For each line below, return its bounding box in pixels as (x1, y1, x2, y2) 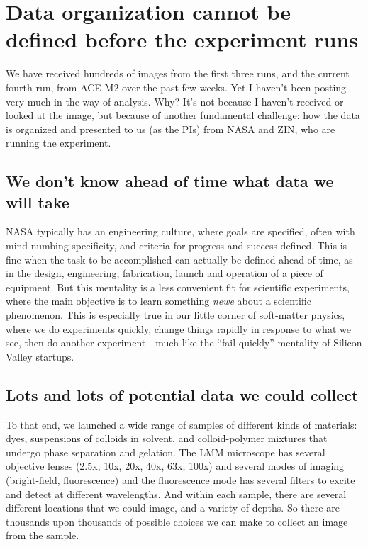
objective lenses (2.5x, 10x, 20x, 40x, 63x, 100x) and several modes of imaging (6, 458, 345, 473)
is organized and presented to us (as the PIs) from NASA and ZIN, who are (6, 121, 335, 136)
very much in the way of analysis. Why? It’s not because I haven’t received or (6, 94, 344, 108)
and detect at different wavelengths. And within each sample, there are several (6, 486, 347, 501)
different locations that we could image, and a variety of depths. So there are (6, 500, 340, 515)
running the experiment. (6, 135, 111, 150)
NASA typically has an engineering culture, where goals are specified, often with (6, 224, 355, 239)
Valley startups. (6, 349, 74, 363)
